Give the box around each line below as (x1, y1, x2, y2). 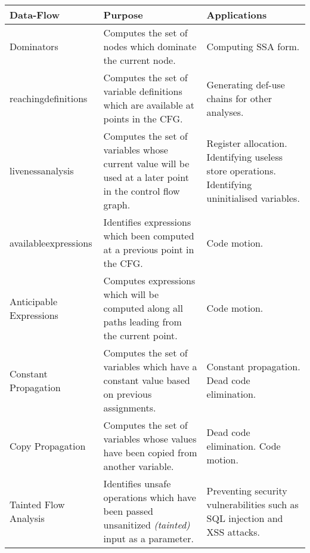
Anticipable (10, 294, 58, 308)
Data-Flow (10, 8, 60, 21)
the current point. (103, 328, 178, 342)
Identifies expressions (103, 215, 191, 229)
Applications (206, 8, 267, 21)
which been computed (103, 229, 194, 242)
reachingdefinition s (10, 91, 88, 105)
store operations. (206, 163, 276, 177)
